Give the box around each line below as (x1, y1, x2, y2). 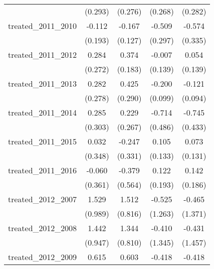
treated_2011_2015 (8, 135, 77, 147)
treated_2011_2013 (8, 78, 77, 89)
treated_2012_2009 (8, 251, 77, 263)
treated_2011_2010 (8, 20, 77, 31)
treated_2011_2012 (8, 49, 77, 60)
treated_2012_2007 (8, 193, 77, 205)
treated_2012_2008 (8, 222, 77, 234)
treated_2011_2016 (8, 164, 77, 176)
